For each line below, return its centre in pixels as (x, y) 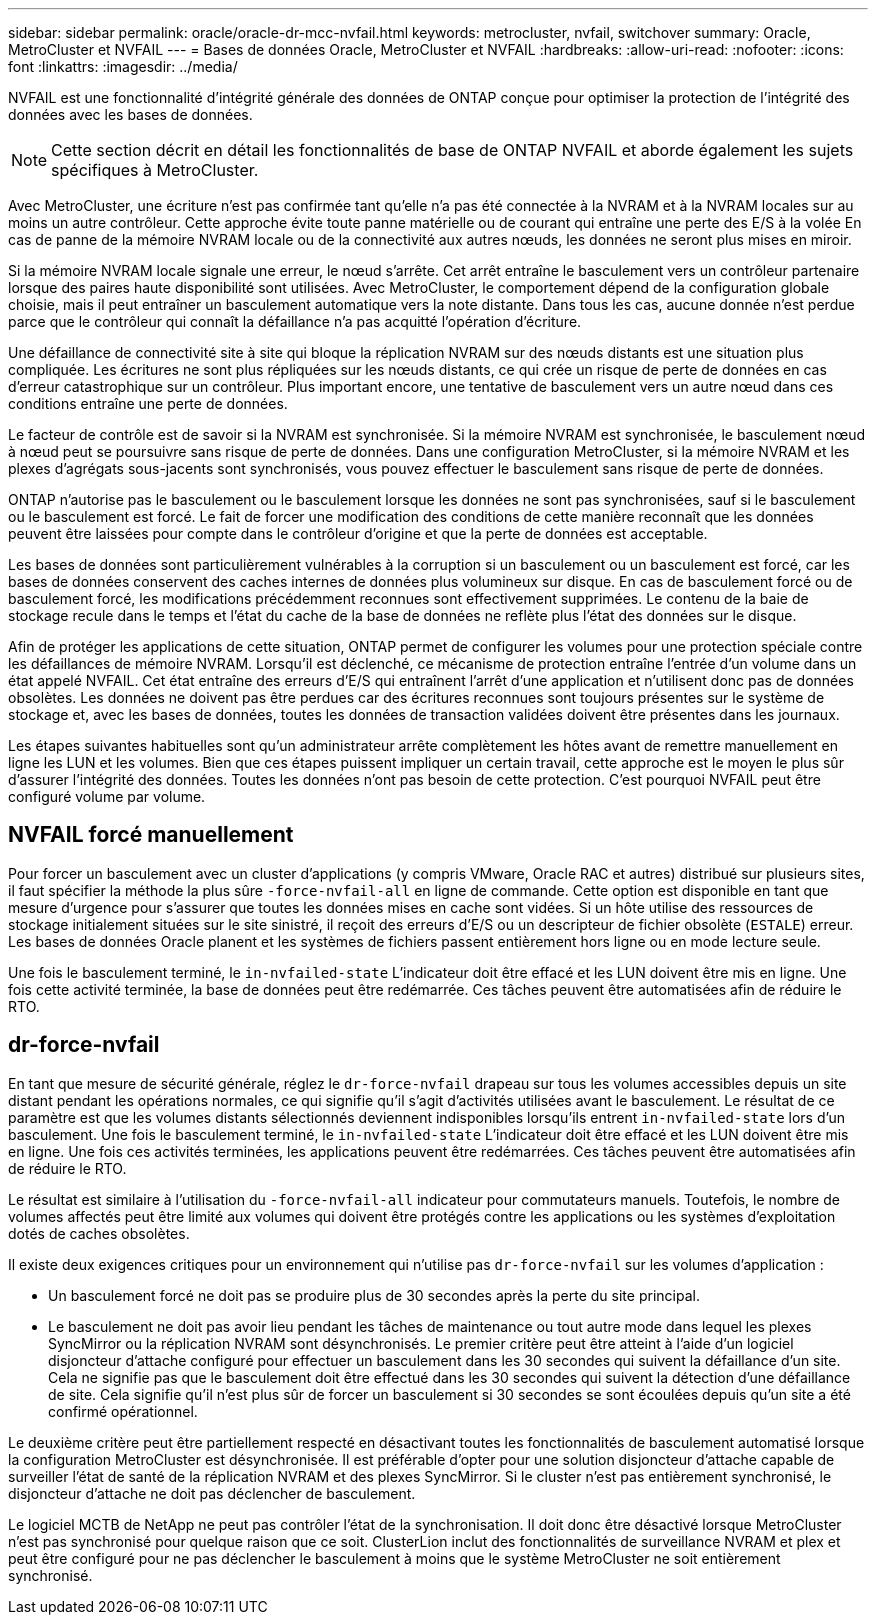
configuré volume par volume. (107, 796)
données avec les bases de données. (130, 114)
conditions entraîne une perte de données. (148, 403)
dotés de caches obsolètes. (99, 1233)
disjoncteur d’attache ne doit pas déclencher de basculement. (212, 1493)
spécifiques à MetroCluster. (155, 170)
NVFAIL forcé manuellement (151, 835)
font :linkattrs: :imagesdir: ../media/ (123, 66)
